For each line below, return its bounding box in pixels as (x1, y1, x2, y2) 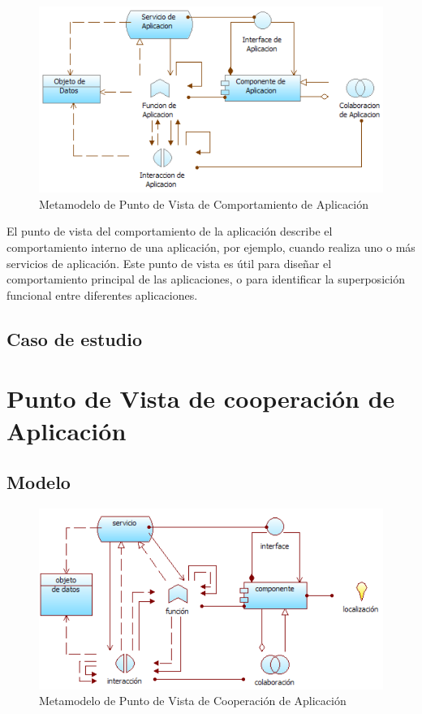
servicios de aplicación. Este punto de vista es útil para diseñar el (6, 254, 332, 271)
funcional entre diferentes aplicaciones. (6, 286, 198, 303)
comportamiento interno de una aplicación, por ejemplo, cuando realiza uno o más (6, 238, 416, 255)
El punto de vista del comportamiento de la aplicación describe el (6, 223, 333, 240)
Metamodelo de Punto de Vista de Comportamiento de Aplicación (39, 195, 368, 212)
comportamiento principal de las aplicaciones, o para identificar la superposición (6, 270, 405, 288)
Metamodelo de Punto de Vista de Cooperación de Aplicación (39, 692, 347, 709)
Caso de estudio (6, 326, 142, 351)
